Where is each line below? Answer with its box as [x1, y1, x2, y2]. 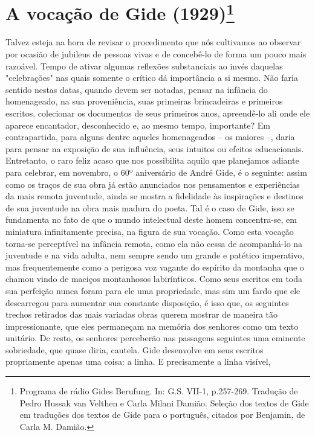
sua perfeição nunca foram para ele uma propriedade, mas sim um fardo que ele [5, 284, 300, 297]
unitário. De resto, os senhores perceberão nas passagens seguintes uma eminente [5, 332, 305, 344]
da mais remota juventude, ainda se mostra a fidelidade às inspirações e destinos [5, 190, 304, 202]
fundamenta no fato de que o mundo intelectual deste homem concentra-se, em [5, 213, 297, 226]
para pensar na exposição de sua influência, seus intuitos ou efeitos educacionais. [5, 142, 304, 155]
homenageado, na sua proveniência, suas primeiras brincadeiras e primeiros [5, 95, 283, 107]
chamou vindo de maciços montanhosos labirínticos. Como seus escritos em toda [5, 272, 303, 285]
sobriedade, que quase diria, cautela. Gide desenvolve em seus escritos [5, 343, 264, 356]
